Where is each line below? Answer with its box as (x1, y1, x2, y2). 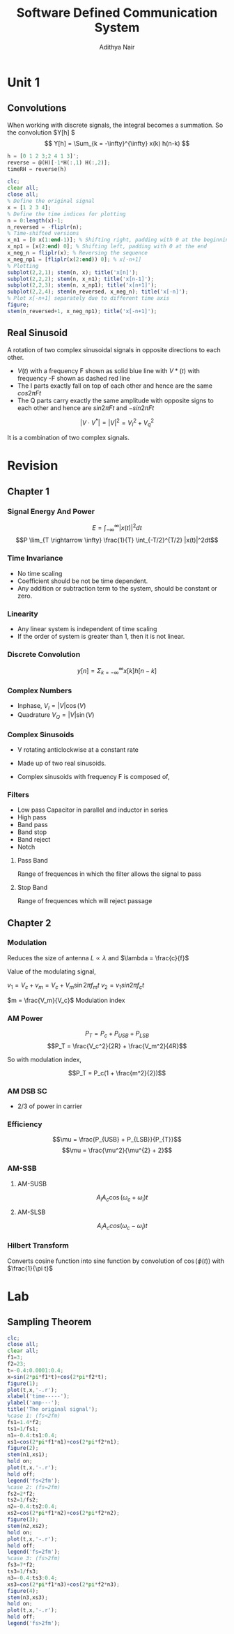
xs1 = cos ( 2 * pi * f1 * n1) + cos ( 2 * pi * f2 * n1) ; (7, 1438, 120, 1445)
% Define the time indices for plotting (7, 211, 127, 218)
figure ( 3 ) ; (7, 1516, 39, 1523)
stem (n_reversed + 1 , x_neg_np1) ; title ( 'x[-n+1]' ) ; (7, 308, 157, 315)
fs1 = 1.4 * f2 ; (7, 1419, 42, 1425)
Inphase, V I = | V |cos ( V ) (17, 701, 86, 711)
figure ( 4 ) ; (7, 1587, 39, 1594)
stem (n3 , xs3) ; (7, 1594, 49, 1601)
